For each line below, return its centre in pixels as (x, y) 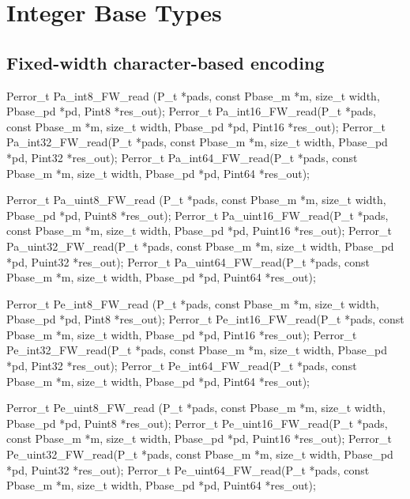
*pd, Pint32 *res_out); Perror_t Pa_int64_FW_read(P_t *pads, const (182, 157)
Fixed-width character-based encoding (166, 62)
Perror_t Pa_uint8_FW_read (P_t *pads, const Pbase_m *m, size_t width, (196, 200)
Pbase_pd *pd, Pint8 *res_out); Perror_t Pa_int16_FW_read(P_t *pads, (191, 111)
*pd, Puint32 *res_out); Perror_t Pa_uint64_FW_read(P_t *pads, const (188, 261)
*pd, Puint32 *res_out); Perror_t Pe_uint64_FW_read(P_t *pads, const (188, 469)
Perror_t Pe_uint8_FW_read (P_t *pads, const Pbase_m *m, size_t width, (196, 408)
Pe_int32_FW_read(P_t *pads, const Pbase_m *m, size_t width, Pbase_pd (197, 350)
